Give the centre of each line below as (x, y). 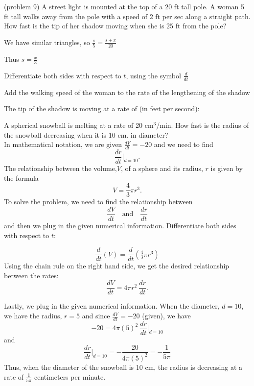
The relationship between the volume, (60, 168)
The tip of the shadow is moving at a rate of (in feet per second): (102, 109)
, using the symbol (153, 75)
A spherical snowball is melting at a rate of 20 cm (79, 125)
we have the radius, (33, 316)
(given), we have (166, 316)
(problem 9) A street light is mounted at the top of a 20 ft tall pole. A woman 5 (124, 6)
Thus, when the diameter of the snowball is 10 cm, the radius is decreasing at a (123, 367)
